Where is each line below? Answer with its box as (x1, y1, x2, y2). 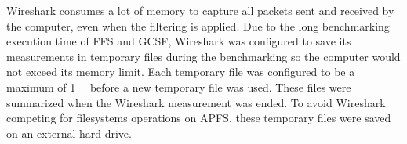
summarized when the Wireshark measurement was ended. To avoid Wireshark (6, 94, 386, 110)
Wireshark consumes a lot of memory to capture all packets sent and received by (6, 2, 394, 18)
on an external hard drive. (6, 124, 132, 141)
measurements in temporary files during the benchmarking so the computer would (6, 48, 401, 64)
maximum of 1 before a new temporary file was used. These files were (6, 78, 351, 95)
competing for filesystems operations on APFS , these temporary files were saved (6, 110, 391, 126)
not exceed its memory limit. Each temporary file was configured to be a (6, 63, 355, 80)
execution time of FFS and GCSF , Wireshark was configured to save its (6, 33, 351, 49)
